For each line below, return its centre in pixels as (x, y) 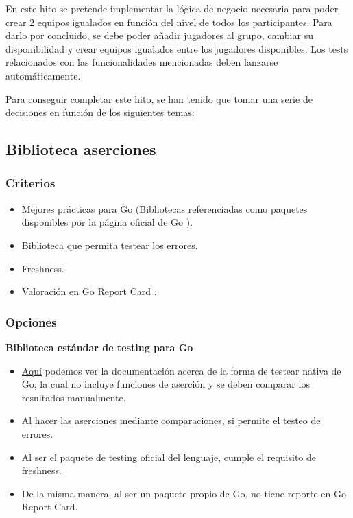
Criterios (31, 183)
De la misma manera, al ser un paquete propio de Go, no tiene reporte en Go (184, 493)
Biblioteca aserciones (81, 149)
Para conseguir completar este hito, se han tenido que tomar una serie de (159, 98)
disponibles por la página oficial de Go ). (107, 222)
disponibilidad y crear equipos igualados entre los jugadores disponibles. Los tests (177, 48)
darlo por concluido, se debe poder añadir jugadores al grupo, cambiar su (159, 35)
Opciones (31, 321)
